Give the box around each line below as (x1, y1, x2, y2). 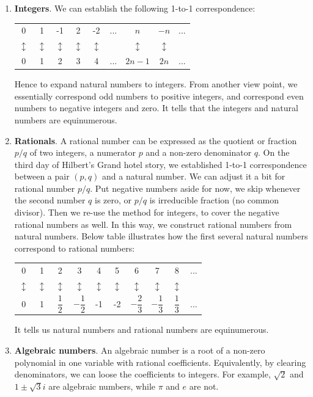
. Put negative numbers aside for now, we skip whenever (90, 181, 301, 194)
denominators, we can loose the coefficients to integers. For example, (14, 368, 271, 381)
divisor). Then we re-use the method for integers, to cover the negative (14, 206, 279, 219)
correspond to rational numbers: (14, 241, 135, 254)
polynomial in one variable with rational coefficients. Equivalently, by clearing (14, 355, 306, 368)
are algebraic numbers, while (48, 379, 156, 392)
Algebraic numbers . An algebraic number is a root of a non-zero (14, 344, 265, 357)
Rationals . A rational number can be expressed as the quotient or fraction (14, 134, 297, 147)
